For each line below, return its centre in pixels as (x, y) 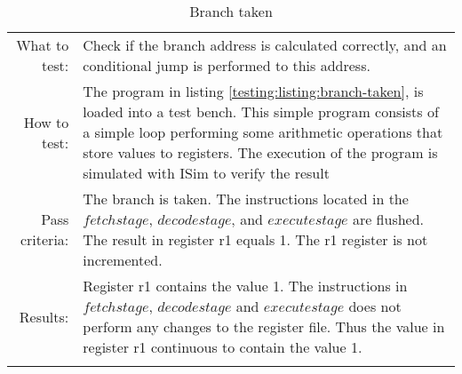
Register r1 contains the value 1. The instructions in (245, 286)
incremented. (123, 260)
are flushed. (388, 219)
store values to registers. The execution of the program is (260, 152)
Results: (44, 316)
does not (375, 306)
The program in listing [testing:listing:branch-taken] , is (253, 91)
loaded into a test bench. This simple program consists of (261, 111)
